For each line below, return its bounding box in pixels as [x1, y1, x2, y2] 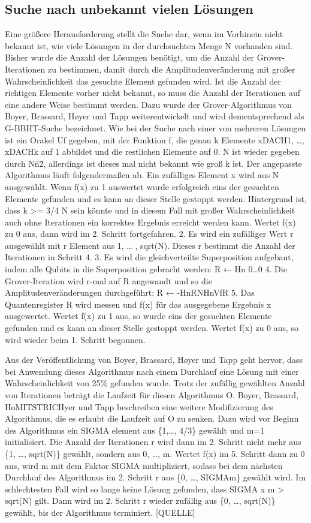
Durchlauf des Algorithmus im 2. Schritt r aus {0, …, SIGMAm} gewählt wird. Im [5, 471, 306, 483]
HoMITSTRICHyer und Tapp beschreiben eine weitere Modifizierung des [5, 400, 273, 413]
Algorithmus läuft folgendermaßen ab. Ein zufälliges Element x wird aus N [5, 169, 279, 181]
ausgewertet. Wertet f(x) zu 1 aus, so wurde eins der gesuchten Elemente [5, 309, 272, 322]
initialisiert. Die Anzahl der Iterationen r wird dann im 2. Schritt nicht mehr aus [5, 435, 301, 448]
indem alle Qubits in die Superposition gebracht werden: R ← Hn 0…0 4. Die [5, 263, 287, 275]
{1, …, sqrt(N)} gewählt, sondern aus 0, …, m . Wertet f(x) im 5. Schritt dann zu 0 [5, 447, 305, 459]
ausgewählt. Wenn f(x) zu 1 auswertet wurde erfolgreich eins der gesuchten [5, 180, 279, 193]
